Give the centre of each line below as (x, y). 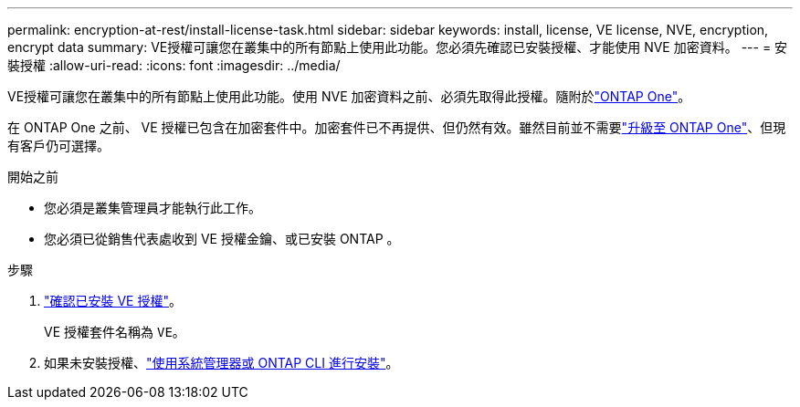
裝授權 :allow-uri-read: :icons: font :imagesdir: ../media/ (174, 65)
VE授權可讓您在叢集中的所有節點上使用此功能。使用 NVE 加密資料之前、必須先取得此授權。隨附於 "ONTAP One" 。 (349, 96)
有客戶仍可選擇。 (58, 146)
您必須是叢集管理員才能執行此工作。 (153, 208)
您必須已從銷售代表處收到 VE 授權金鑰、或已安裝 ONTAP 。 (222, 239)
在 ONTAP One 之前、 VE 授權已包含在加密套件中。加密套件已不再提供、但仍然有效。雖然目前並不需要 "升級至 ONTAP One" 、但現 (397, 127)
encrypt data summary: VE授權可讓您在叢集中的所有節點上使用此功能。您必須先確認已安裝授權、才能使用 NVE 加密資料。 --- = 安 (398, 47)
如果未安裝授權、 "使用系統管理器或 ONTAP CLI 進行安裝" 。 (221, 363)
